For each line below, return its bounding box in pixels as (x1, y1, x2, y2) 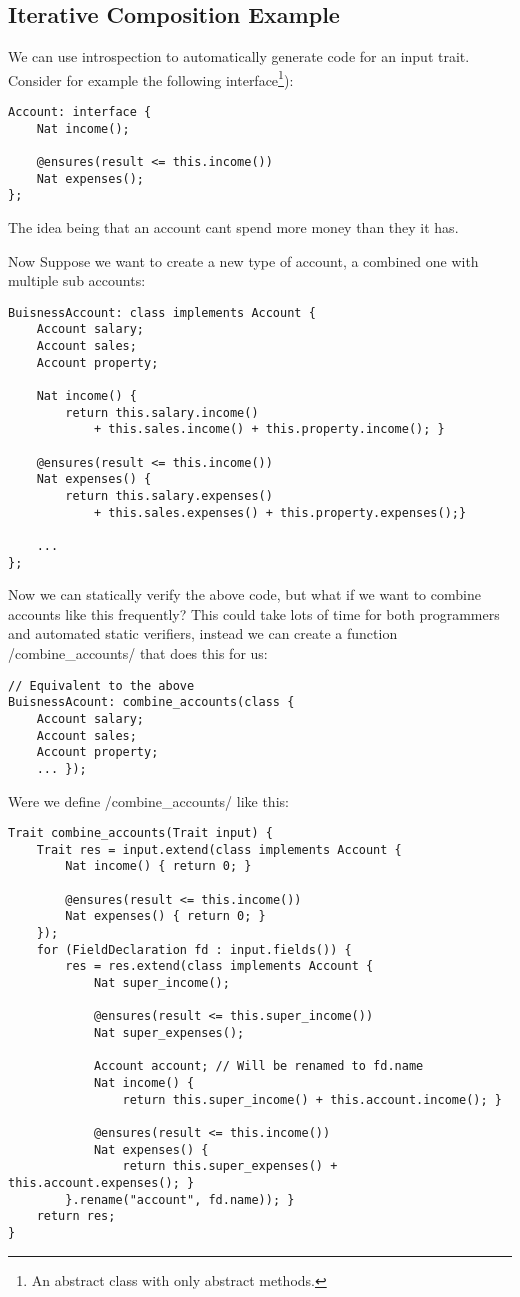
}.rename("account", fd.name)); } (65, 1192, 295, 1207)
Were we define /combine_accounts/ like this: (8, 790, 289, 811)
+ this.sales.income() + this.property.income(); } (93, 422, 445, 437)
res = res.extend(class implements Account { (65, 959, 374, 974)
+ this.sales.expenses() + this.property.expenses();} (93, 505, 467, 520)
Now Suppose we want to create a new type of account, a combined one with (8, 250, 479, 271)
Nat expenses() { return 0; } (65, 909, 266, 924)
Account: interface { (8, 105, 152, 120)
